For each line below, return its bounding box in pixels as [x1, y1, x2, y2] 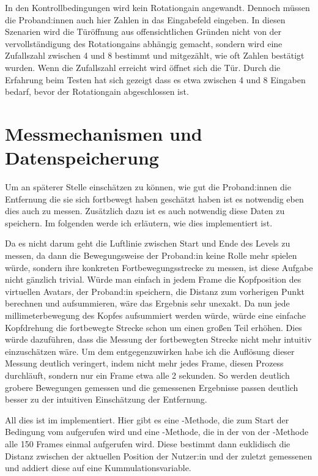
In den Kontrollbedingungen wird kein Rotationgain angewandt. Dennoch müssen [5, 1, 310, 13]
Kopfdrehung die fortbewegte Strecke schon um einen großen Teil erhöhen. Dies [5, 321, 302, 333]
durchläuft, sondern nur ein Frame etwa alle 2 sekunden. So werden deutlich [5, 368, 290, 381]
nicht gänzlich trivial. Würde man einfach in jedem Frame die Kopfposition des [5, 273, 301, 286]
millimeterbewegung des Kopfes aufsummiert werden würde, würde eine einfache [5, 309, 306, 321]
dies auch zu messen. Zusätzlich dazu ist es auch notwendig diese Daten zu [5, 204, 285, 217]
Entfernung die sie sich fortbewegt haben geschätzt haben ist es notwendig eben [5, 192, 304, 205]
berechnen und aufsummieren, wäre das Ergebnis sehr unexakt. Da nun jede [5, 297, 290, 310]
